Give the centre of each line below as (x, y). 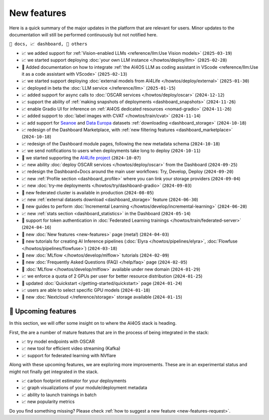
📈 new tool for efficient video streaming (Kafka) (71, 348)
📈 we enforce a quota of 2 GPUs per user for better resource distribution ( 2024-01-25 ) (112, 276)
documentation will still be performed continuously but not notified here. (83, 34)
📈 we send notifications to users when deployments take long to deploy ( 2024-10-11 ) (111, 151)
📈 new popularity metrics (48, 402)
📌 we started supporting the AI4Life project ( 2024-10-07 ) (81, 157)
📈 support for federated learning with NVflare (69, 355)
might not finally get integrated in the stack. (54, 372)
